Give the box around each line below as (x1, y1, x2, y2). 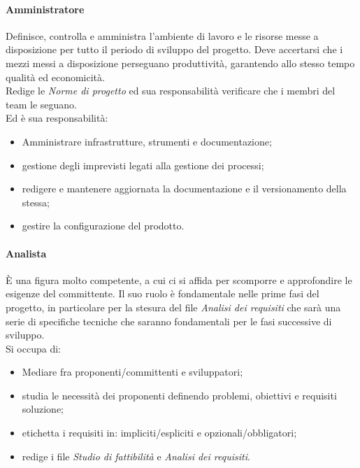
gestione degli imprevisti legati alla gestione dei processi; (22, 157, 264, 172)
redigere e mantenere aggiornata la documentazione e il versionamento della (22, 181, 347, 196)
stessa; (22, 194, 50, 209)
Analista (6, 246, 47, 260)
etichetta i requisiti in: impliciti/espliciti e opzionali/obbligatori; (22, 425, 297, 440)
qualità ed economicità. (6, 69, 105, 84)
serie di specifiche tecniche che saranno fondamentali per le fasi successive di (6, 313, 332, 328)
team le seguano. (6, 97, 77, 111)
